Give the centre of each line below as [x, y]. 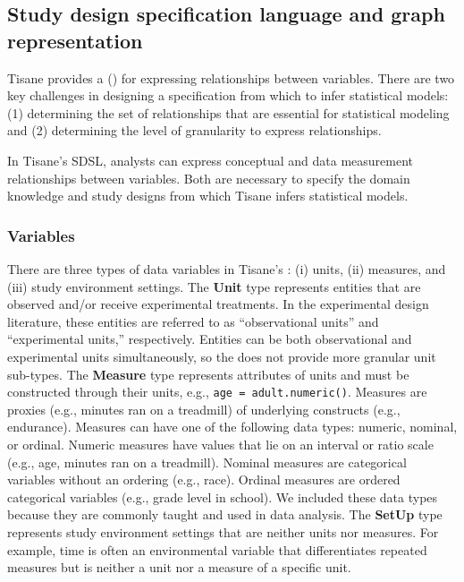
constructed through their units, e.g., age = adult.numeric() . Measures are [217, 392]
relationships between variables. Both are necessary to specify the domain [209, 178]
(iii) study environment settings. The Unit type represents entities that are [214, 286]
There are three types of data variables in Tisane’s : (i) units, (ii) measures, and [227, 268]
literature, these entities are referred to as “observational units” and [193, 321]
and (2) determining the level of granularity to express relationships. [194, 130]
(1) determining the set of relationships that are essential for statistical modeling [228, 112]
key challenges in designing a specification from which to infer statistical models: [228, 95]
